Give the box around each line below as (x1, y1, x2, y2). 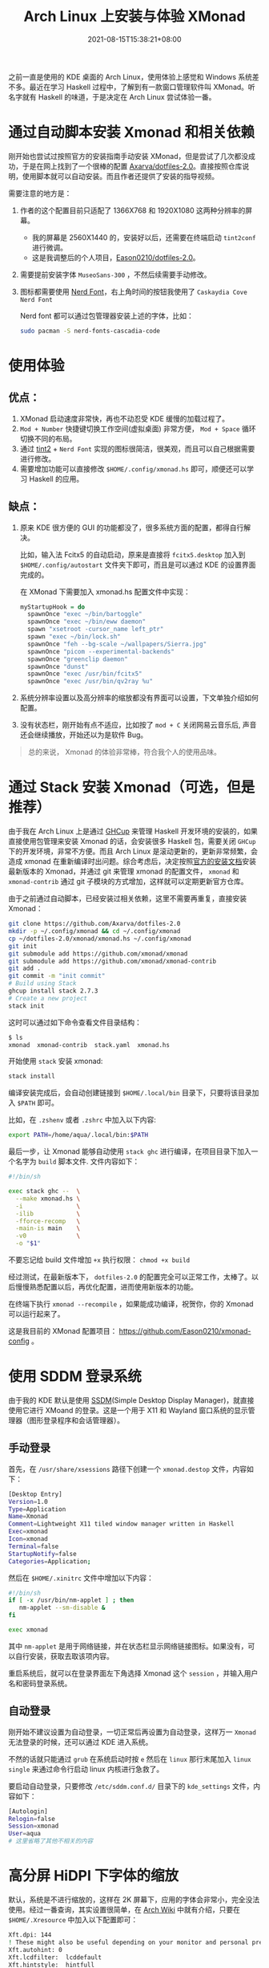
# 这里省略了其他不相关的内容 (8, 1837, 94, 1845)
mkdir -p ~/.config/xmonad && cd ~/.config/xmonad (8, 927, 181, 935)
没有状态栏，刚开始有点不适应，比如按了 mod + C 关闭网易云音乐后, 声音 (19, 720, 257, 730)
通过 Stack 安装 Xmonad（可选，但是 (8, 778, 255, 797)
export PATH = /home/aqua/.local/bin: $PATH (8, 1131, 149, 1139)
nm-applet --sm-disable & (18, 1603, 106, 1612)
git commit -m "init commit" (8, 972, 106, 980)
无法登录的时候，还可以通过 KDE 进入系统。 (8, 1737, 153, 1746)
